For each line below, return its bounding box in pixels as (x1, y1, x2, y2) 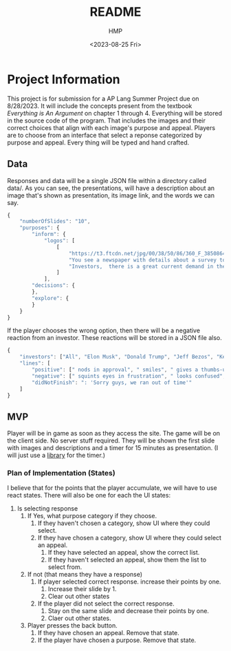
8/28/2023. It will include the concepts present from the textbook (7, 101, 192, 110)
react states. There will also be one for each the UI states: (7, 491, 170, 500)
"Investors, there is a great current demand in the (68, 263, 226, 270)
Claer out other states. (47, 614, 111, 623)
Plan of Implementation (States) (7, 469, 115, 478)
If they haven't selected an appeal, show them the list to (47, 555, 207, 564)
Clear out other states (47, 593, 110, 601)
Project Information (7, 72, 120, 87)
